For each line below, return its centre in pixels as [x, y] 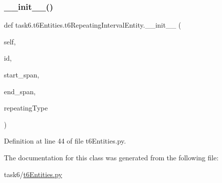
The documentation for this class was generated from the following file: [111, 157]
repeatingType [26, 108]
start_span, [22, 74]
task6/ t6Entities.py [33, 174]
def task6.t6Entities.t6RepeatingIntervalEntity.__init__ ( [93, 25]
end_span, [20, 91]
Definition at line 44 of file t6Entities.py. [65, 141]
